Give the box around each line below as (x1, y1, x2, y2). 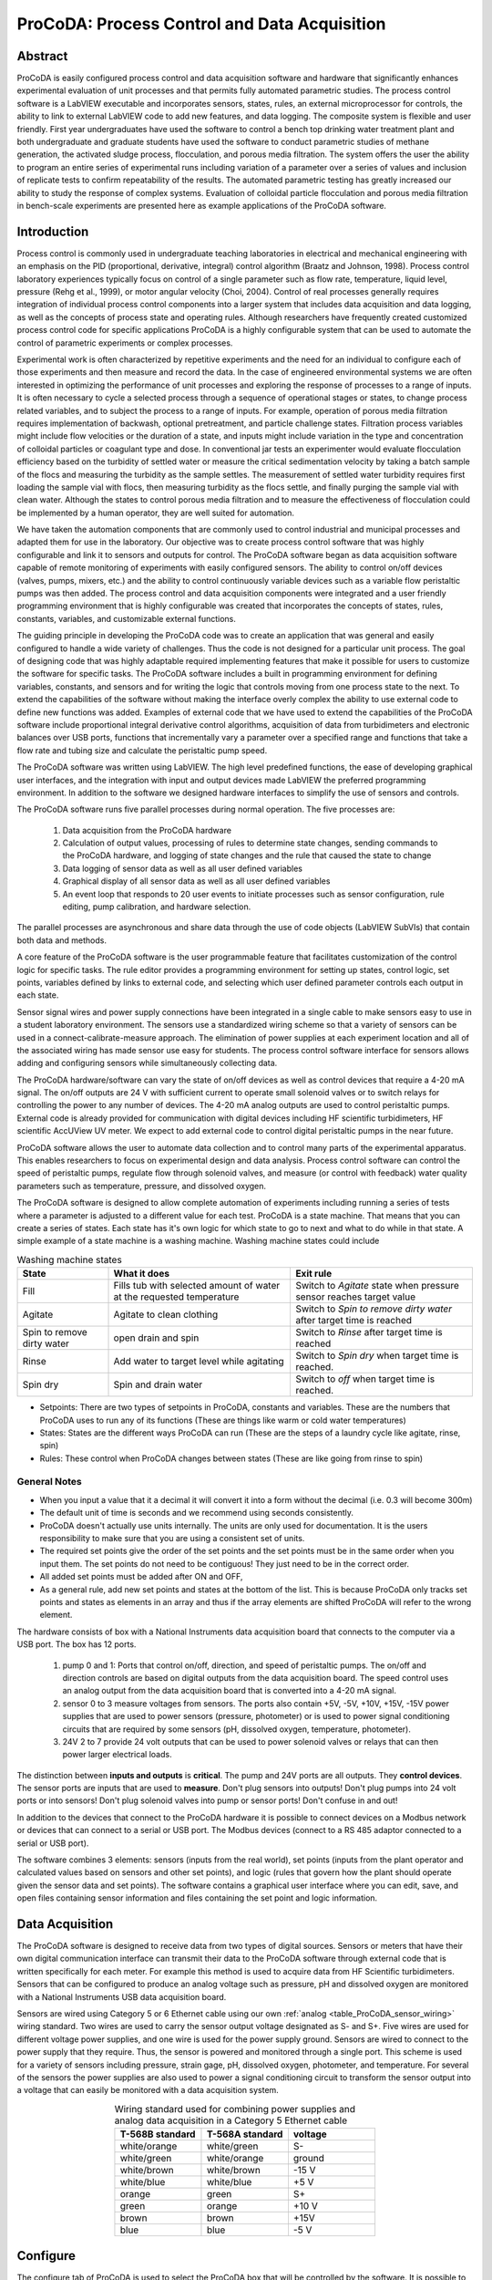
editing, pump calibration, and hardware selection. (62, 901, 251, 912)
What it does (113, 1268, 170, 1280)
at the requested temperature (113, 1290, 240, 1303)
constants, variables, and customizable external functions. (16, 613, 237, 624)
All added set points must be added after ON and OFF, (39, 1571, 243, 1582)
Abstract (16, 48, 68, 64)
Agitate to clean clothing (113, 1309, 219, 1321)
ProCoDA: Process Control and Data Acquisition (16, 14, 386, 34)
